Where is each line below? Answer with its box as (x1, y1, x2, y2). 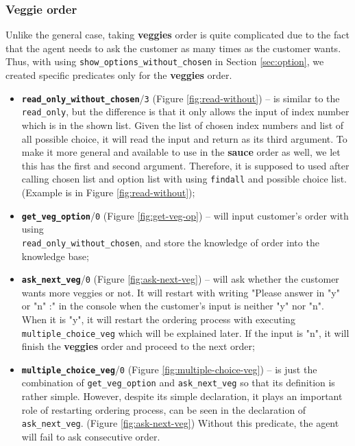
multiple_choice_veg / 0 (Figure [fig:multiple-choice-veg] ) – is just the (21, 362, 317, 376)
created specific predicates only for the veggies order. (5, 68, 232, 82)
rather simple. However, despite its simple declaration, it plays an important (21, 389, 343, 403)
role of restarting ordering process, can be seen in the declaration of (21, 402, 306, 416)
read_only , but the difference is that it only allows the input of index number (21, 104, 350, 119)
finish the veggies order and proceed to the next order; (21, 339, 255, 353)
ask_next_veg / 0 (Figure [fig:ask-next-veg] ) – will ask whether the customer (21, 272, 339, 286)
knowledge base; (21, 248, 89, 263)
